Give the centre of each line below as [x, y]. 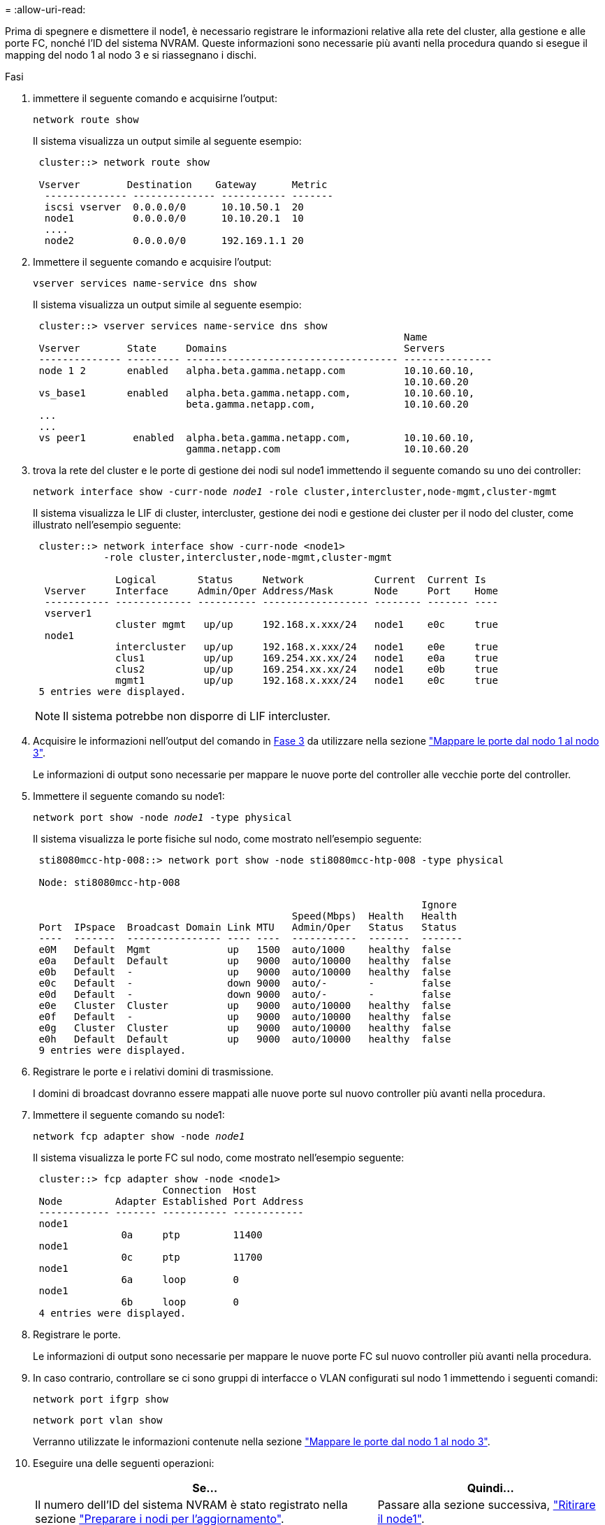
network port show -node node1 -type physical [162, 817]
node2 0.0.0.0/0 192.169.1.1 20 [174, 241]
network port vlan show [98, 1420]
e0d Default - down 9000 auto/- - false [245, 994]
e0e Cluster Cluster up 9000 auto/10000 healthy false [245, 1005]
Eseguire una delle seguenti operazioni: [124, 1463]
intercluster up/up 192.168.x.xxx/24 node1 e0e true [307, 647]
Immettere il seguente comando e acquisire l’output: [152, 262]
